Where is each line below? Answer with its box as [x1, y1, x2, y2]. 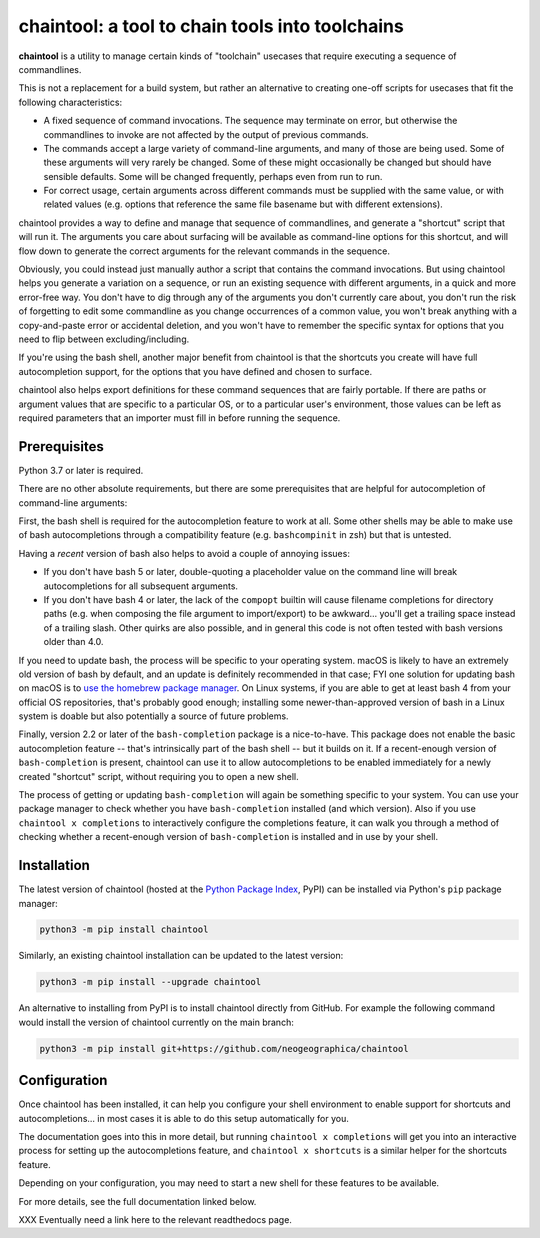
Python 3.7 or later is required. [18, 464, 144, 476]
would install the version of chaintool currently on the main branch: [18, 1016, 294, 1028]
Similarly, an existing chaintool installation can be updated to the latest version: [18, 950, 344, 962]
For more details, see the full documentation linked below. [18, 1195, 257, 1207]
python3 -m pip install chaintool [39, 924, 209, 935]
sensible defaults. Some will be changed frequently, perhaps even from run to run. [43, 170, 383, 182]
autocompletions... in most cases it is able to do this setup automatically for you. [18, 1112, 349, 1124]
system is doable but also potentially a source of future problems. [18, 710, 289, 722]
